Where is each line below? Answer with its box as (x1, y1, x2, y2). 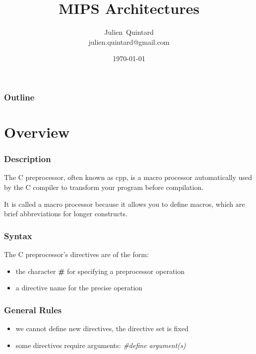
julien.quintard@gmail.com (88, 36, 170, 47)
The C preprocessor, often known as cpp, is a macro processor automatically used (4, 172, 253, 182)
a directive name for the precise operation (15, 282, 143, 293)
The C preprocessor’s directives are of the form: (4, 249, 149, 260)
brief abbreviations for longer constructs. (4, 208, 128, 219)
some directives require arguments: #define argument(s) (15, 340, 186, 350)
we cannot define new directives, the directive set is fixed (15, 323, 189, 334)
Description (4, 153, 51, 165)
